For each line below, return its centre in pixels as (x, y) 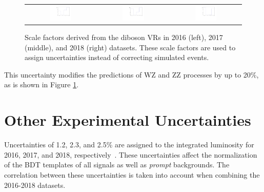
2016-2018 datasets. (35, 185)
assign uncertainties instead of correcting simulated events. (117, 57)
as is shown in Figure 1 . (42, 84)
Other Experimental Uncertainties (128, 120)
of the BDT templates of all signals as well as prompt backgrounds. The (117, 165)
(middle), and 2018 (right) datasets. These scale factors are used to (130, 47)
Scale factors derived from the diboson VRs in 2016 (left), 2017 (124, 37)
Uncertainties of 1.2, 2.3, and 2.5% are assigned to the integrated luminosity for (129, 145)
